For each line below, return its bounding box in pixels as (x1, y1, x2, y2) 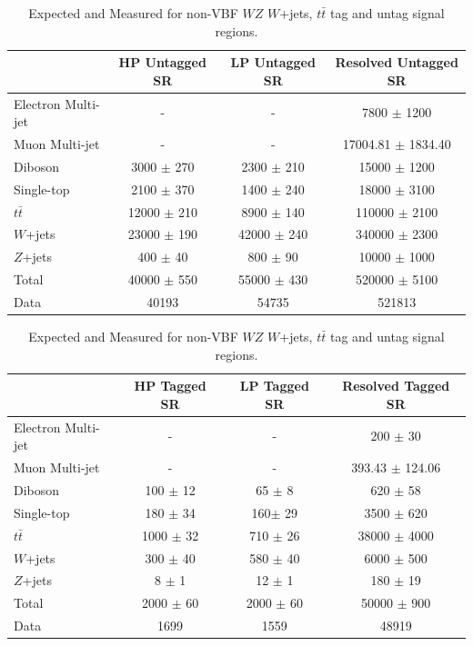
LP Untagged (230, 53, 316, 72)
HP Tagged (134, 376, 206, 395)
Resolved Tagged (342, 376, 450, 395)
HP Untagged (118, 53, 206, 72)
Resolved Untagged (335, 53, 458, 72)
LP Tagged (239, 376, 309, 395)
